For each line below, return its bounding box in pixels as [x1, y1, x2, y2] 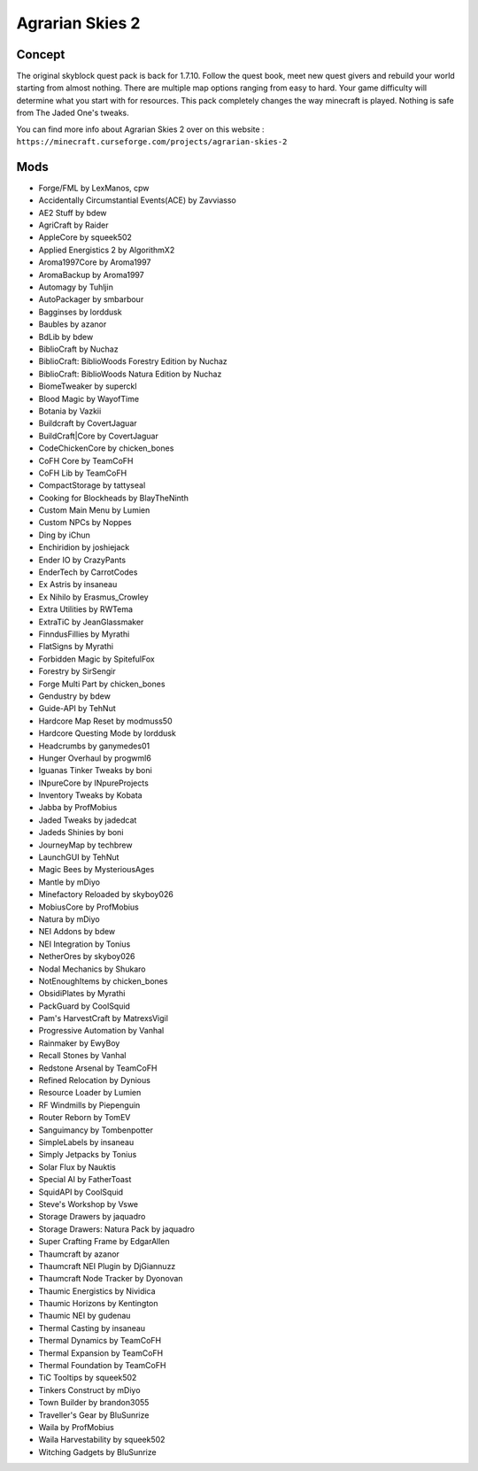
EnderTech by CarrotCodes [38, 567, 138, 577]
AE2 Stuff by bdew [38, 207, 107, 218]
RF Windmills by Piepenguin [38, 1099, 141, 1111]
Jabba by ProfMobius [38, 802, 118, 813]
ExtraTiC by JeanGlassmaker [38, 616, 144, 627]
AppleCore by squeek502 [38, 232, 133, 243]
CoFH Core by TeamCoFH [38, 455, 134, 466]
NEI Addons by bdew [38, 926, 116, 937]
